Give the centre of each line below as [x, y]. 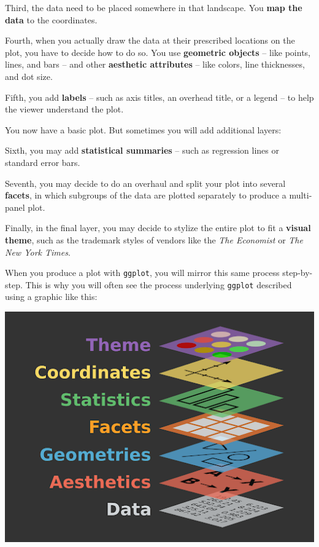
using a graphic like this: [51, 297]
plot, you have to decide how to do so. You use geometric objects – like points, [158, 52]
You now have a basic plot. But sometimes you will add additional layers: [143, 129]
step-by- [298, 273]
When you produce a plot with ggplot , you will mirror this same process [142, 273]
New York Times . [38, 252]
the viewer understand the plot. [64, 109]
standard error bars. [43, 162]
